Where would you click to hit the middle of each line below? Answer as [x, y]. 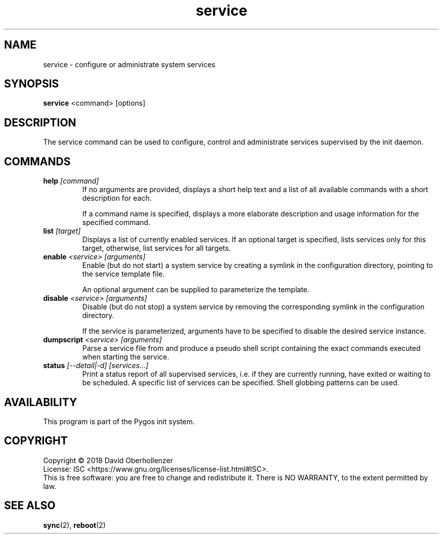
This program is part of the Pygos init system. [119, 421]
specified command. [116, 222]
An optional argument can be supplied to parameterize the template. [196, 290]
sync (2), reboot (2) [74, 525]
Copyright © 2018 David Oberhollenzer [108, 460]
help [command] [71, 181]
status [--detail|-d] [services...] [96, 366]
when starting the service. [126, 357]
